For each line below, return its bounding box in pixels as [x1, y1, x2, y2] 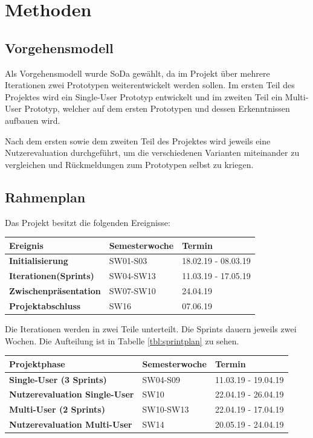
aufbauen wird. [5, 114, 60, 126]
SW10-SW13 [142, 403, 189, 416]
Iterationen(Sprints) [9, 269, 94, 282]
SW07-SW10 [109, 285, 156, 297]
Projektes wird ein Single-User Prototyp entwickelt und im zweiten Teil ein [5, 90, 283, 103]
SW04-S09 [142, 373, 181, 385]
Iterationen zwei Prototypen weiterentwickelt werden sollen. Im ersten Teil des [5, 79, 295, 91]
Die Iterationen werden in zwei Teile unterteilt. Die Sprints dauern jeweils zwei [5, 323, 297, 335]
